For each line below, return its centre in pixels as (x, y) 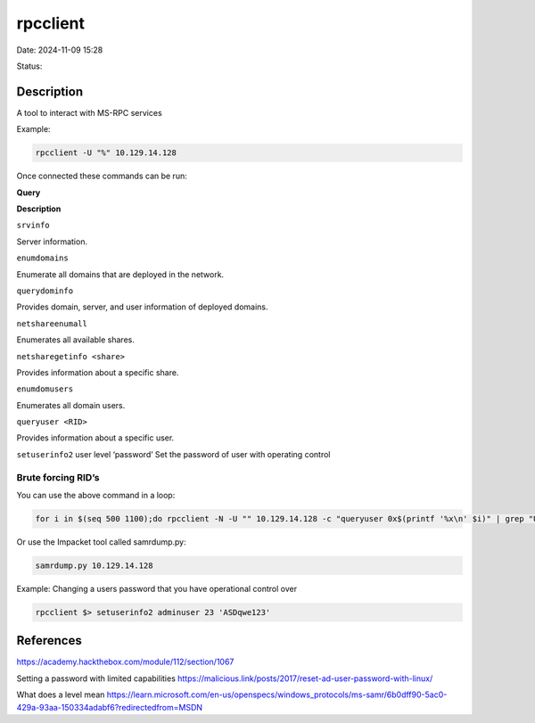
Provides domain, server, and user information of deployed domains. (142, 307)
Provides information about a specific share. (98, 372)
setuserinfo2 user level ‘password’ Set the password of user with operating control (173, 454)
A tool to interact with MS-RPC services (89, 112)
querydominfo (45, 291)
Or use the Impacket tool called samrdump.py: (101, 542)
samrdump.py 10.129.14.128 (94, 565)
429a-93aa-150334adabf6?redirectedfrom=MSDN (110, 707)
